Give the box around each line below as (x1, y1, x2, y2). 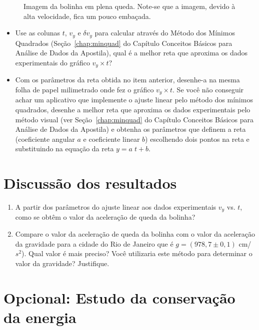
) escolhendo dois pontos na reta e (145, 133, 249, 144)
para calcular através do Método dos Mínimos (94, 27, 235, 38)
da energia (3, 307, 76, 327)
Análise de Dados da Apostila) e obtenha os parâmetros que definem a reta (15, 124, 246, 134)
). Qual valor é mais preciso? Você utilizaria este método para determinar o (21, 248, 252, 259)
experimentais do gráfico (15, 57, 90, 67)
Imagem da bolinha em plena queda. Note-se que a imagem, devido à (23, 1, 235, 11)
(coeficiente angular (15, 133, 75, 144)
